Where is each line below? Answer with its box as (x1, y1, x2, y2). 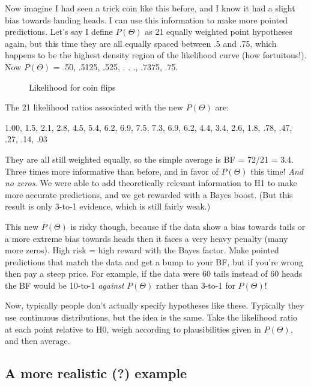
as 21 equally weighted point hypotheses (145, 25, 292, 38)
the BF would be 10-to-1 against (5, 279, 124, 291)
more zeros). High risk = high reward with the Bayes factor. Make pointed (5, 244, 279, 256)
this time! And (250, 164, 303, 177)
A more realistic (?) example (5, 364, 187, 382)
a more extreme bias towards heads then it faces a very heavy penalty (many (5, 232, 288, 244)
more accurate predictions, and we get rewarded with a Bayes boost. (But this (5, 188, 293, 201)
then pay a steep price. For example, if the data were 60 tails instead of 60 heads (5, 267, 303, 280)
